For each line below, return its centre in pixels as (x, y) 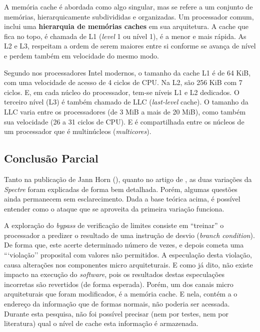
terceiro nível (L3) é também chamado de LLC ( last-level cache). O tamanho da (126, 102)
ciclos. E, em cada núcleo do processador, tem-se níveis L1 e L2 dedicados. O (122, 92)
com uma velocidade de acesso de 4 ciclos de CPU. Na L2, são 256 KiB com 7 (123, 82)
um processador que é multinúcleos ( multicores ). (78, 131)
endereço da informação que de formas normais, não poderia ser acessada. (117, 304)
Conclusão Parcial (51, 158)
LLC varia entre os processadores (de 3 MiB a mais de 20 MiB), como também (125, 111)
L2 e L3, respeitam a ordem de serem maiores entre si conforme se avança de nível (130, 46)
